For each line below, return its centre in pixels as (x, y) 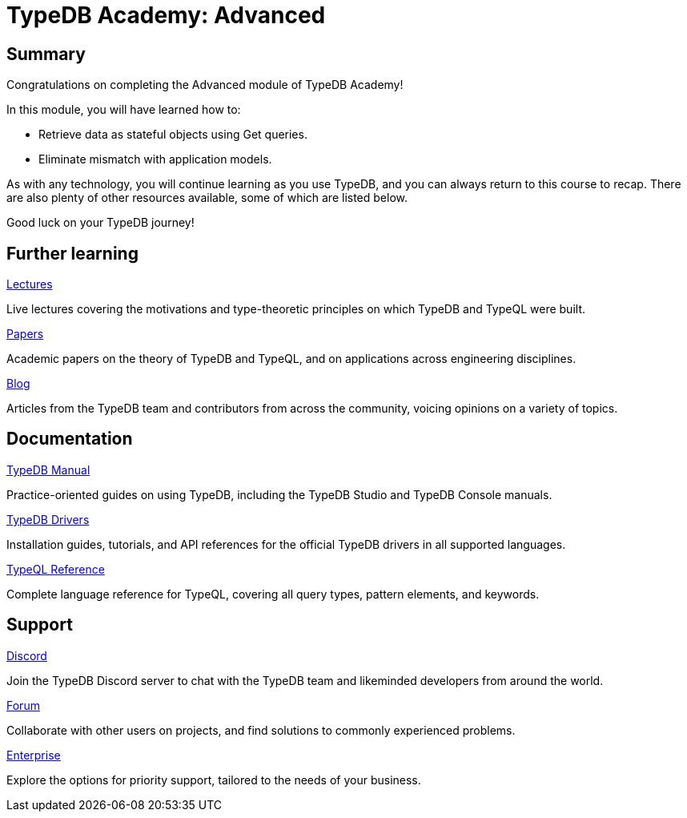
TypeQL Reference (56, 569)
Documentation (70, 439)
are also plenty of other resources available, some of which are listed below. (207, 198)
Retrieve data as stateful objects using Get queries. (173, 135)
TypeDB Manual (48, 469)
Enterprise (34, 755)
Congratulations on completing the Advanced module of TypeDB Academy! (205, 85)
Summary (46, 54)
